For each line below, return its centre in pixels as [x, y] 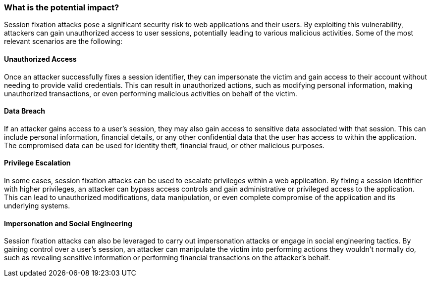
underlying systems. [37, 206]
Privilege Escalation [37, 163]
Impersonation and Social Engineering [68, 223]
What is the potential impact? [62, 7]
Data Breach [25, 111]
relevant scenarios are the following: [63, 41]
